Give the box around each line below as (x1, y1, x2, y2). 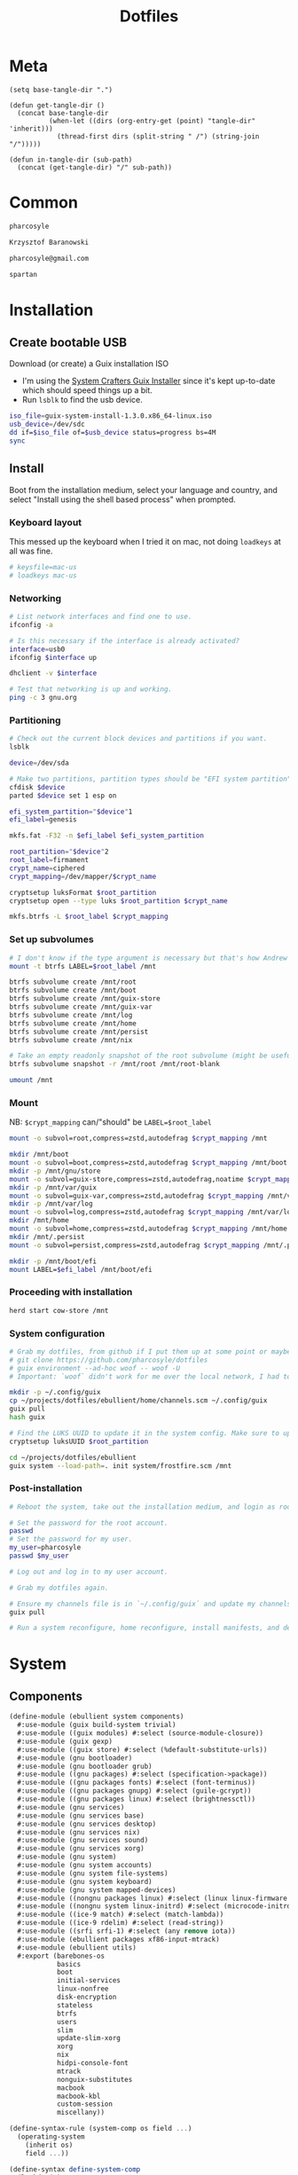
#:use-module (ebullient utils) (17, 1943, 137, 1952)
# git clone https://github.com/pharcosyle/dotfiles (9, 1355, 208, 1364)
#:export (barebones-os (17, 1951, 105, 1960)
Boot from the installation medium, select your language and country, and (9, 484, 278, 495)
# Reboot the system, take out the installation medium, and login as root (9, 1502, 295, 1512)
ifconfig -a (9, 620, 53, 629)
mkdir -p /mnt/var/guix (9, 1182, 98, 1192)
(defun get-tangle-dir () (9, 100, 105, 110)
